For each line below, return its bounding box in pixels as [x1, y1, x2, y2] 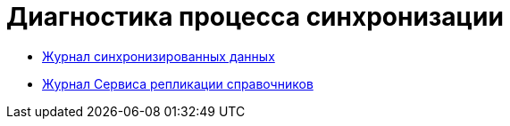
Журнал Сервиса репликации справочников [42, 75, 314, 91]
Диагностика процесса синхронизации [6, 2, 504, 32]
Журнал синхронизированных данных [42, 48, 275, 64]
